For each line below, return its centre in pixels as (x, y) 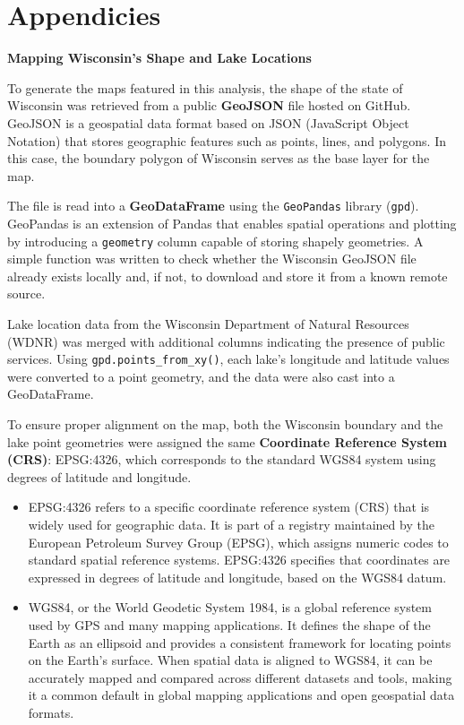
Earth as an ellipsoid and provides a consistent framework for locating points (240, 642)
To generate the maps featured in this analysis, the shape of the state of (205, 87)
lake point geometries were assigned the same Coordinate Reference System (227, 441)
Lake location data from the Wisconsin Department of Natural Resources (208, 323)
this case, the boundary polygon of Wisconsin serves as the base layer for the (219, 158)
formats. (51, 712)
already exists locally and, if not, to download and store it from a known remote (228, 276)
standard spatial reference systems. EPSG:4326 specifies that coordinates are (239, 560)
